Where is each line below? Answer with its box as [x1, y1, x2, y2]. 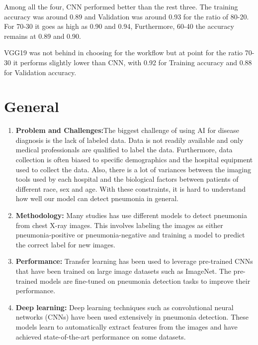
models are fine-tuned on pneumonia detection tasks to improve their [40, 275, 251, 286]
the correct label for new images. [15, 239, 115, 249]
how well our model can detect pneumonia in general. [15, 193, 178, 204]
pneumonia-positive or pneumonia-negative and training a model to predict [15, 230, 245, 240]
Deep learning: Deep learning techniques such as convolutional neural [15, 302, 234, 312]
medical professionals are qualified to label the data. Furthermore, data [15, 144, 233, 155]
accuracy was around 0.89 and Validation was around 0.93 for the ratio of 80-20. [4, 11, 249, 21]
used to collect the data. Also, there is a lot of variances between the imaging [15, 164, 252, 174]
